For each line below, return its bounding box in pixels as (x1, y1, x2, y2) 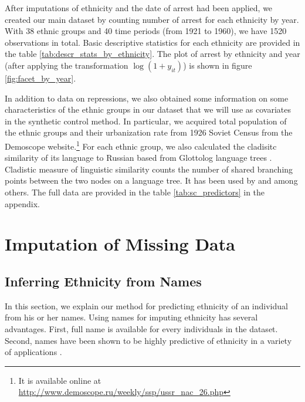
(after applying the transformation (5, 59, 128, 71)
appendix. (5, 197, 40, 210)
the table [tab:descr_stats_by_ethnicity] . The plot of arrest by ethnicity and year (5, 48, 300, 60)
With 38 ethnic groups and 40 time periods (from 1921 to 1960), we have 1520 (5, 25, 287, 37)
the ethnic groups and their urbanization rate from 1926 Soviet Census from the (5, 126, 293, 138)
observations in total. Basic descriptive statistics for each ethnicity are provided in (5, 36, 300, 48)
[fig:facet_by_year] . (5, 72, 76, 84)
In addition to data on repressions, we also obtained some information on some (5, 92, 289, 104)
